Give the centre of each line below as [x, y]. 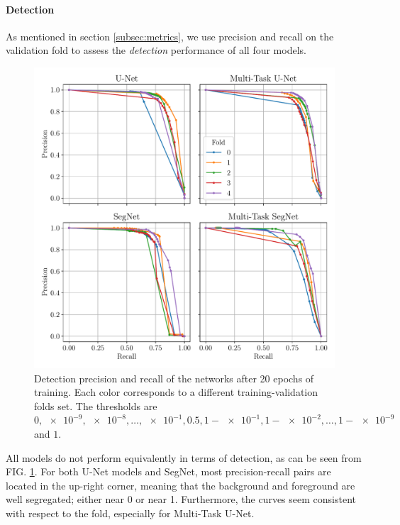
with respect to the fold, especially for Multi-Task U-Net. [130, 513]
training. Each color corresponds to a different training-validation [176, 392]
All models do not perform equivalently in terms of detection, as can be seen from [184, 457]
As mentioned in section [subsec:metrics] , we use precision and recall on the [170, 36]
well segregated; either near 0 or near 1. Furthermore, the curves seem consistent [181, 499]
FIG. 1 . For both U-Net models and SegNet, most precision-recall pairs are [168, 471]
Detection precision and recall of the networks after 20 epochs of [174, 378]
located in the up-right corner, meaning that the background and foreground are [180, 485]
